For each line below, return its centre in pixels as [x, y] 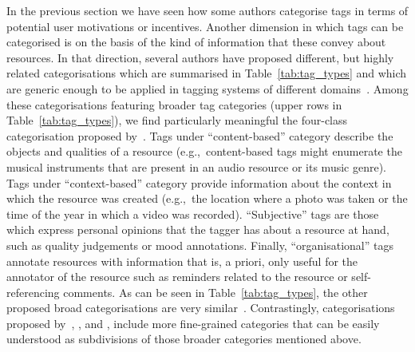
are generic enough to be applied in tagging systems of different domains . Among [207, 88]
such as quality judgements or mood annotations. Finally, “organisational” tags [200, 245]
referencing [33, 292]
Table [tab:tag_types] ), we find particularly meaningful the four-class [177, 120]
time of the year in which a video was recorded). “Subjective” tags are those [193, 214]
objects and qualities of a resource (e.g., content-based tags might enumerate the [204, 151]
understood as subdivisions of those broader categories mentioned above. [184, 339]
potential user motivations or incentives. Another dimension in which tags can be [205, 26]
